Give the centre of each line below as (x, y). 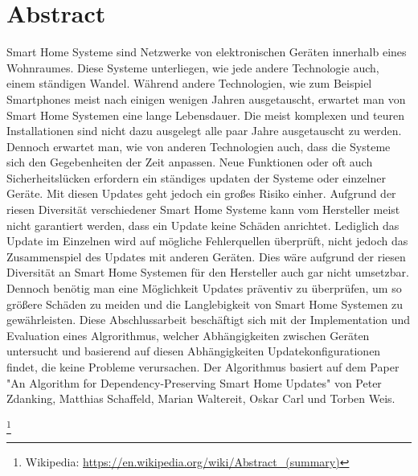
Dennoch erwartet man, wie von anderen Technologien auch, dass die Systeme (199, 146)
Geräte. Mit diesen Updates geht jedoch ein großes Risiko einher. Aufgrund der (201, 193)
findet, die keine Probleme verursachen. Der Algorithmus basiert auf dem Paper (203, 367)
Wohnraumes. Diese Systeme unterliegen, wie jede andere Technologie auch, (193, 67)
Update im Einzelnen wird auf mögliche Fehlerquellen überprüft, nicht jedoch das (207, 241)
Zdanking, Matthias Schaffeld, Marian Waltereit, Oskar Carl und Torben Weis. (201, 398)
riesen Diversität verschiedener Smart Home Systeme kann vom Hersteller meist (203, 209)
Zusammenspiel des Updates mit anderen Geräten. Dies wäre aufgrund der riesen (206, 256)
